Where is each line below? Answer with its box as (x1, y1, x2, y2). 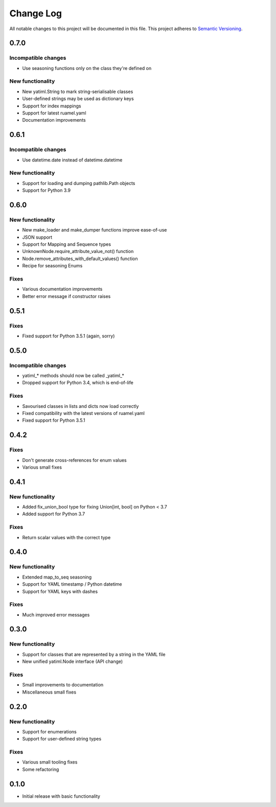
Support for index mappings (22, 103, 81, 109)
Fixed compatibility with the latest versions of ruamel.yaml (22, 410, 145, 416)
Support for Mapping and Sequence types (22, 241, 111, 247)
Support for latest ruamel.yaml (22, 110, 86, 116)
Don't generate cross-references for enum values (22, 457, 127, 463)
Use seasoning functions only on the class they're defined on (22, 65, 152, 71)
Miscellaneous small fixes (22, 689, 77, 695)
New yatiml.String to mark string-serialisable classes (22, 88, 133, 95)
